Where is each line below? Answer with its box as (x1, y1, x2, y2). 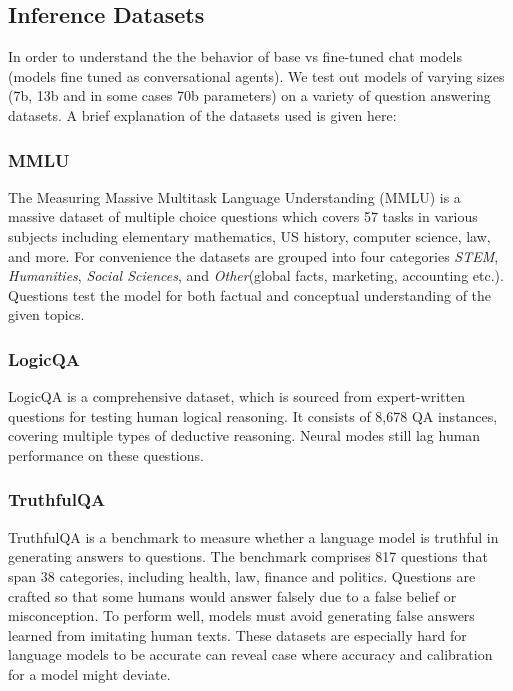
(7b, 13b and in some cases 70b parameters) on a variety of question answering (8, 85, 491, 106)
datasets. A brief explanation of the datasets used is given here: (8, 104, 397, 125)
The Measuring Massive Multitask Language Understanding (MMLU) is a (8, 186, 461, 207)
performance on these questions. (8, 444, 204, 465)
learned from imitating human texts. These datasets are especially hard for (8, 624, 467, 645)
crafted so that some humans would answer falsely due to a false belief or (8, 585, 457, 606)
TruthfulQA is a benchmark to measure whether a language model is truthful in (8, 526, 499, 547)
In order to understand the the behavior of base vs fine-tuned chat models (8, 46, 462, 67)
